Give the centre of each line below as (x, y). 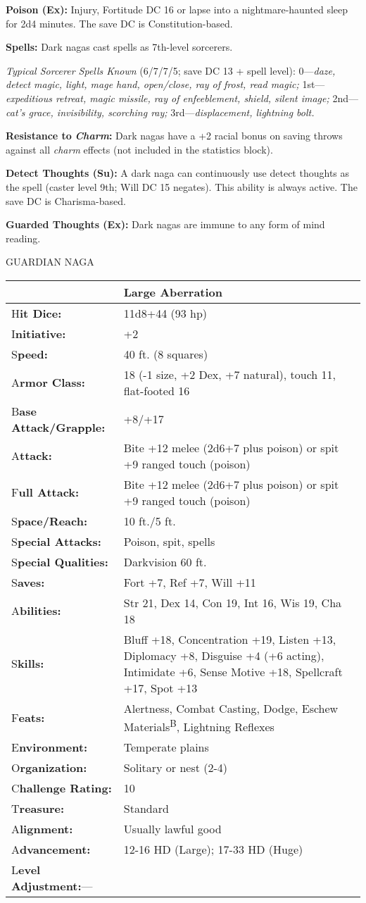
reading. (23, 238)
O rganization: (49, 768)
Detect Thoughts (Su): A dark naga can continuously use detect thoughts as (178, 173)
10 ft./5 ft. (150, 521)
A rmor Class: (48, 382)
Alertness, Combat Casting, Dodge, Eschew (231, 708)
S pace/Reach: (50, 521)
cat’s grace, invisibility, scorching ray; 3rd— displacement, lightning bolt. (160, 112)
